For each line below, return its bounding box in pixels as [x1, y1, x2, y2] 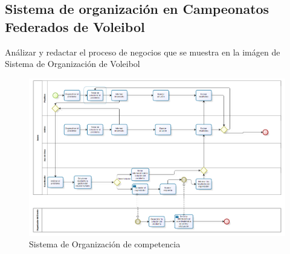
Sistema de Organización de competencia [29, 238, 181, 250]
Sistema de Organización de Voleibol [5, 57, 140, 70]
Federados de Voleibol [5, 17, 145, 36]
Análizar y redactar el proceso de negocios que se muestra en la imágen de [5, 45, 280, 58]
